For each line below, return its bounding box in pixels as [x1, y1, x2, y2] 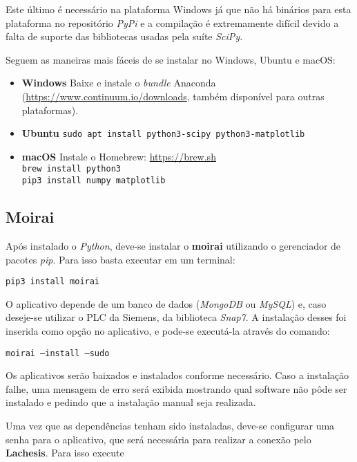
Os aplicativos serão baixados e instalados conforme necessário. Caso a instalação [6, 368, 349, 382]
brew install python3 [21, 164, 121, 174]
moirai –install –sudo [6, 348, 110, 358]
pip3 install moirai [6, 277, 100, 287]
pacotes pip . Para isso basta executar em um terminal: [6, 252, 235, 266]
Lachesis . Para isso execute [6, 445, 124, 460]
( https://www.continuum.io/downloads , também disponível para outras [21, 89, 325, 103]
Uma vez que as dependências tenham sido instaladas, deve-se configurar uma [6, 418, 335, 432]
